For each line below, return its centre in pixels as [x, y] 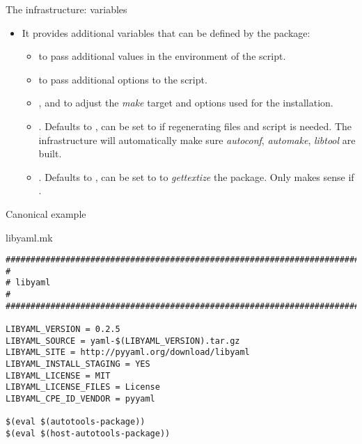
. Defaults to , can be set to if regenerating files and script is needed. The [195, 126]
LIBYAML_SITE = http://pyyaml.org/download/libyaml [128, 352]
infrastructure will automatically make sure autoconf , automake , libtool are [197, 140]
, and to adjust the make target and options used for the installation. [186, 103]
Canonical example [46, 213]
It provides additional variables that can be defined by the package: [166, 32]
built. [50, 153]
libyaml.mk [29, 237]
